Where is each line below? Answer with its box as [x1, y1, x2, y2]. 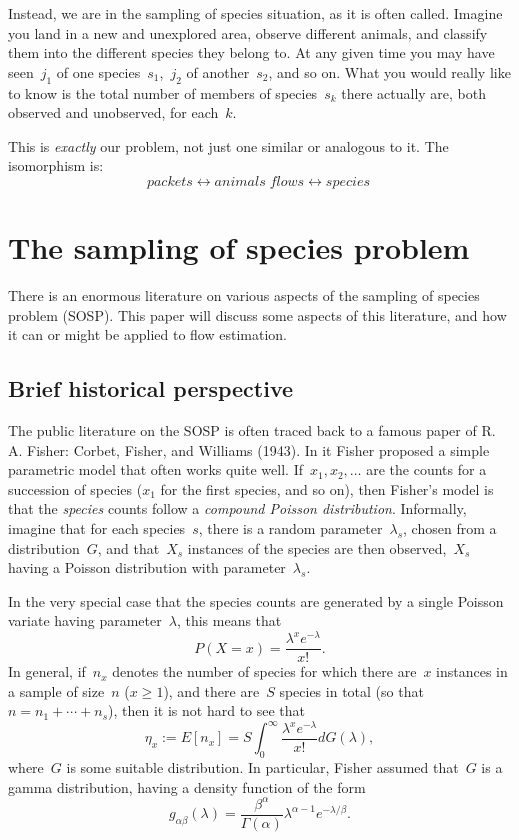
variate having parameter [8, 610, 162, 631]
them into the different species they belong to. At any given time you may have [8, 42, 495, 63]
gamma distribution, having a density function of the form [8, 776, 366, 797]
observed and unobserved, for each [8, 102, 219, 123]
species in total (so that [279, 680, 424, 701]
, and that [97, 537, 160, 558]
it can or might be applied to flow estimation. [8, 324, 287, 345]
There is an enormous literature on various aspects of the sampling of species [8, 285, 480, 306]
